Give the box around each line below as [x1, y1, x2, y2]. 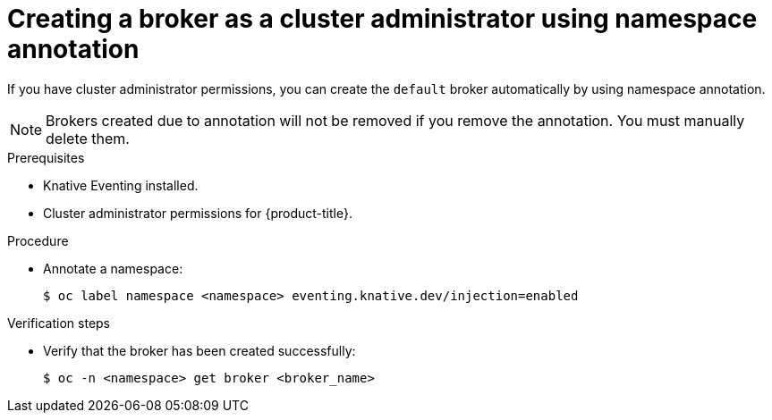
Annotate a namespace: [43, 260, 183, 276]
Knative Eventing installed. [43, 177, 199, 193]
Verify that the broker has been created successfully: [43, 342, 356, 358]
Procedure [7, 232, 69, 248]
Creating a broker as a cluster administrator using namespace [7, 4, 758, 34]
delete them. [46, 129, 130, 147]
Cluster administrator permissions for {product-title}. [43, 205, 352, 221]
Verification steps [7, 315, 111, 331]
